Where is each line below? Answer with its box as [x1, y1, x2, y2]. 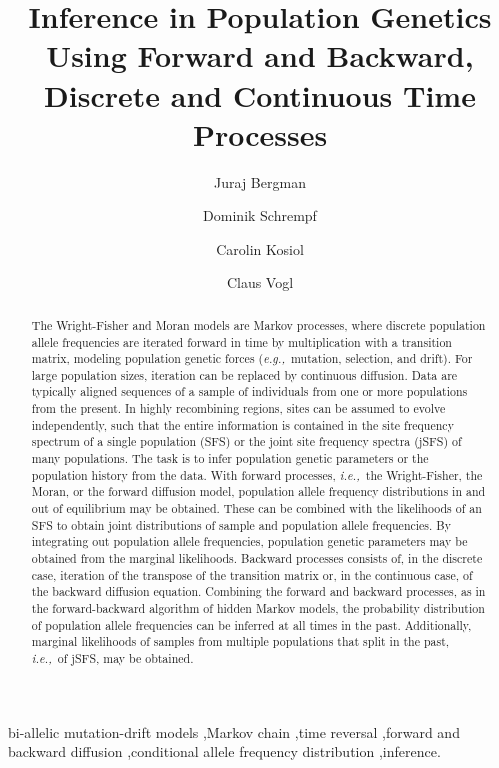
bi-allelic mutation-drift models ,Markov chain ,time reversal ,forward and [8, 721, 460, 742]
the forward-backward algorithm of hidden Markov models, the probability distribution [31, 600, 485, 617]
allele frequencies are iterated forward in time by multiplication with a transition [31, 333, 452, 350]
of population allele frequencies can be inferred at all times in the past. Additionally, [31, 616, 472, 633]
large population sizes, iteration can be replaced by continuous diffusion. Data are [31, 366, 458, 383]
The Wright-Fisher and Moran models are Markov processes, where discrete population [31, 316, 486, 333]
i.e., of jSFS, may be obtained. [31, 649, 194, 666]
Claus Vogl [226, 272, 294, 293]
